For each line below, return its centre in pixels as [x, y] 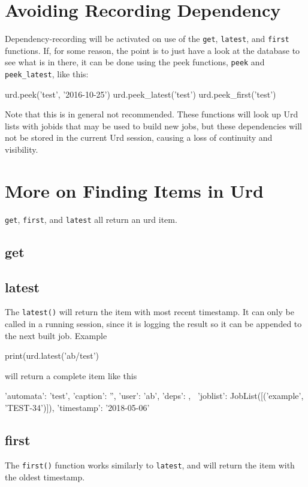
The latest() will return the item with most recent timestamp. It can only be [150, 312]
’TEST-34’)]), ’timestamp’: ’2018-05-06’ [77, 408]
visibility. [22, 149]
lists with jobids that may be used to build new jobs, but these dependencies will [153, 125]
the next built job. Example [56, 335]
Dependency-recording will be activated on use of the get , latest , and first [147, 39]
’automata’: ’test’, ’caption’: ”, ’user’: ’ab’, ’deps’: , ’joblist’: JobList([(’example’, [154, 396]
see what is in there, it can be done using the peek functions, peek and [135, 62]
